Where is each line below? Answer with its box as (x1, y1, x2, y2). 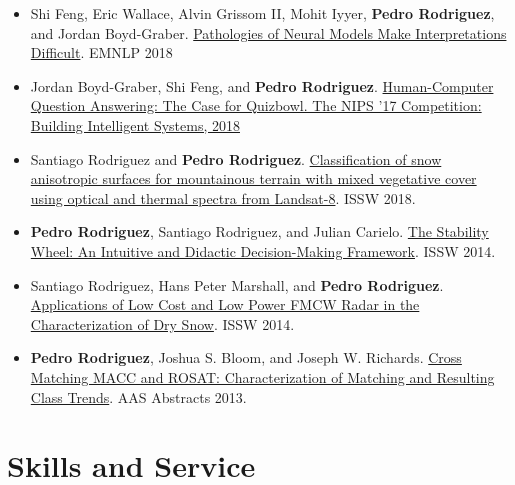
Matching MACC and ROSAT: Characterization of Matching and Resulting (30, 366, 495, 387)
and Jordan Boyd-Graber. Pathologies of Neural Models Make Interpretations (30, 22, 507, 43)
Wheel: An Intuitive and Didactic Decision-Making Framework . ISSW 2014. (30, 240, 496, 261)
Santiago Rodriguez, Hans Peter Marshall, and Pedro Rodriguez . (30, 274, 444, 295)
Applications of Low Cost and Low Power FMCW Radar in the (30, 294, 420, 315)
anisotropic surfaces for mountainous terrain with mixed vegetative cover (30, 168, 477, 189)
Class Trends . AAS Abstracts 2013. (30, 386, 247, 407)
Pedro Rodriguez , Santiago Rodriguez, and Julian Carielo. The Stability (30, 221, 489, 242)
